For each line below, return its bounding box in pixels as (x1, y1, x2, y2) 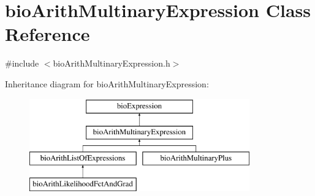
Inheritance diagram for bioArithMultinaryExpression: (5, 77, 209, 90)
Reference (5, 21, 90, 46)
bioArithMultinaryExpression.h (53, 57, 170, 70)
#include (5, 57, 39, 70)
